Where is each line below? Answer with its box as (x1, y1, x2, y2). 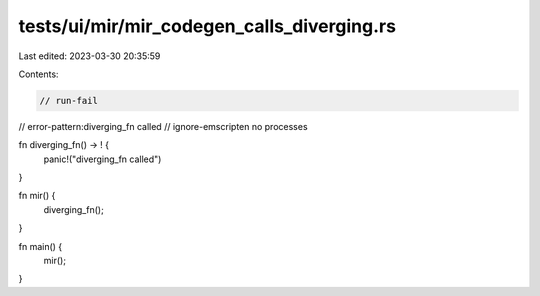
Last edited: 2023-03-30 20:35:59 (18, 50, 161, 62)
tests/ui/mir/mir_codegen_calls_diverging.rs (18, 15, 397, 37)
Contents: (18, 68, 59, 80)
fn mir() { (18, 190, 56, 202)
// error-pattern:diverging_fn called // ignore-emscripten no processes (18, 120, 309, 132)
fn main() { (18, 240, 63, 252)
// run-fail (39, 95, 99, 106)
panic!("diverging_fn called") (43, 153, 162, 165)
